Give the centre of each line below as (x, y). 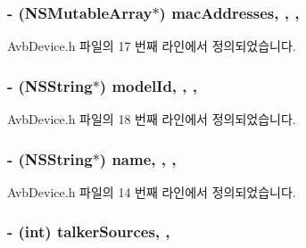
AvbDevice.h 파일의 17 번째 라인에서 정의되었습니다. (152, 46)
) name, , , (138, 158)
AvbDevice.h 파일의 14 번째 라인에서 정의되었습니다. (152, 191)
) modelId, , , (149, 85)
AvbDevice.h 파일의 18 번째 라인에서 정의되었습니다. (152, 119)
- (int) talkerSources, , (89, 231)
